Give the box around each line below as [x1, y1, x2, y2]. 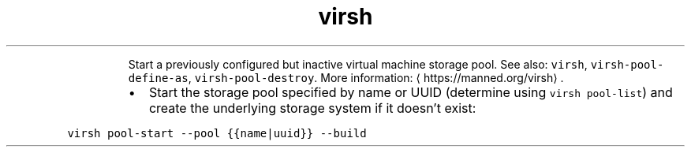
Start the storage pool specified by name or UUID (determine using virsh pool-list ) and [148, 84, 673, 100]
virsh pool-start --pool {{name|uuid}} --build [67, 126, 367, 140]
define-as [128, 71, 189, 84]
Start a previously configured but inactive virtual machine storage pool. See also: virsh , [128, 57, 588, 71]
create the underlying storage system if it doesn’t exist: [148, 99, 476, 116]
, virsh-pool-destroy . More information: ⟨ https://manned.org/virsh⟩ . [188, 70, 564, 84]
